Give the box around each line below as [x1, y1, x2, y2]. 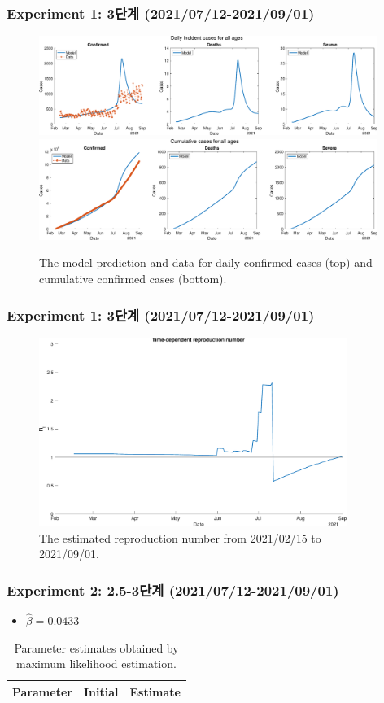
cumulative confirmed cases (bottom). [39, 270, 227, 287]
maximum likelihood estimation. [16, 655, 177, 672]
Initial [83, 683, 119, 700]
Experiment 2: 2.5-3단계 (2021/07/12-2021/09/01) [7, 579, 339, 600]
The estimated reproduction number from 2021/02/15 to [39, 529, 321, 546]
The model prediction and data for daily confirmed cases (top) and [39, 254, 373, 271]
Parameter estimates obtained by [14, 639, 179, 656]
